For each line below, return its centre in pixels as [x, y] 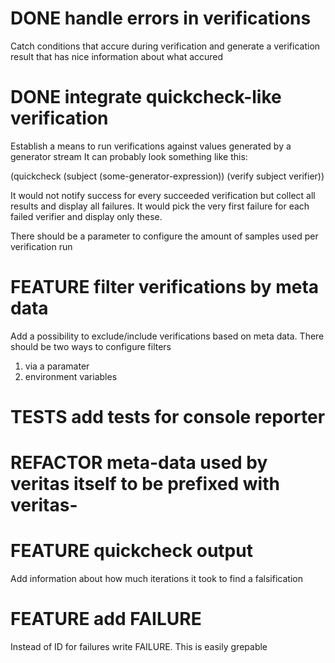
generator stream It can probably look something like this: [129, 156]
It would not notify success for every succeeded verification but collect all [163, 195]
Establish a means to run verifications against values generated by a [151, 146]
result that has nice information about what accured [117, 56]
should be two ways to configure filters [91, 346]
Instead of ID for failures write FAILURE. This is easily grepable [139, 647]
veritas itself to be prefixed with [145, 484]
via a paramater [57, 366]
